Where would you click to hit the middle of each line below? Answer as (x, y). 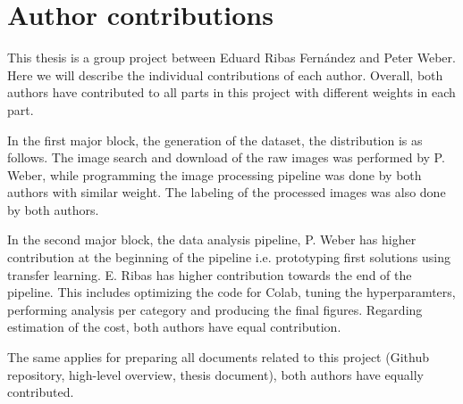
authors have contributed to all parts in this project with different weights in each (231, 92)
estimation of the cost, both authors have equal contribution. (174, 327)
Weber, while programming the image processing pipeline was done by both (215, 174)
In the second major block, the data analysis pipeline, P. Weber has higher (212, 239)
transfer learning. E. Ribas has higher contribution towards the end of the (210, 274)
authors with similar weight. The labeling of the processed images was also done (227, 192)
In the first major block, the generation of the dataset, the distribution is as (215, 140)
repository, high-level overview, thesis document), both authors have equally (215, 374)
